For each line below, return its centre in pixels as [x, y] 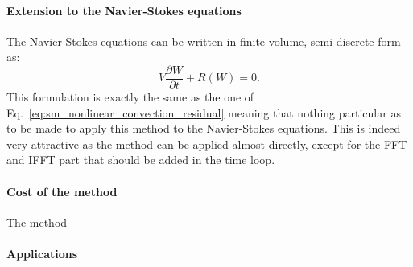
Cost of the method [62, 191]
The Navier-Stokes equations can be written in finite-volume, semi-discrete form [204, 41]
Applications [42, 253]
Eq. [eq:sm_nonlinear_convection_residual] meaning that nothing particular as [204, 112]
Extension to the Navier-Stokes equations [124, 10]
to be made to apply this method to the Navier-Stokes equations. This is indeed [204, 128]
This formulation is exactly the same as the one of [130, 97]
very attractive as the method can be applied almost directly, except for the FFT [207, 144]
